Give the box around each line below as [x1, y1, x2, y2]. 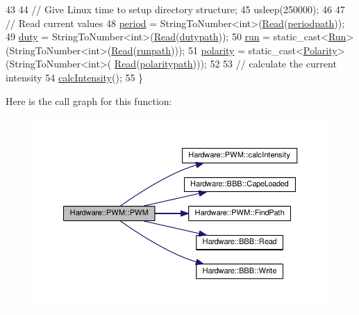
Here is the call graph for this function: [6, 93, 172, 108]
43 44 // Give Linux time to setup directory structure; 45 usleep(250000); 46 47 [6, 2, 345, 16]
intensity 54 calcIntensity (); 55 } [6, 70, 144, 84]
